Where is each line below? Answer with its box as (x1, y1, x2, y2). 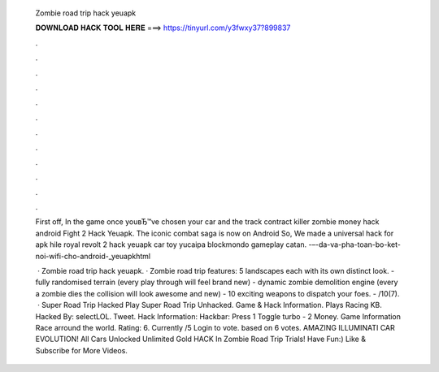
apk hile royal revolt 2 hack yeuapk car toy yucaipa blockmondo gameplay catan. (35, 240, 307, 249)
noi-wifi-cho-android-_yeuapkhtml (35, 251, 150, 261)
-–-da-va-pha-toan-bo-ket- (308, 240, 402, 249)
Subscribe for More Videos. (35, 345, 128, 355)
